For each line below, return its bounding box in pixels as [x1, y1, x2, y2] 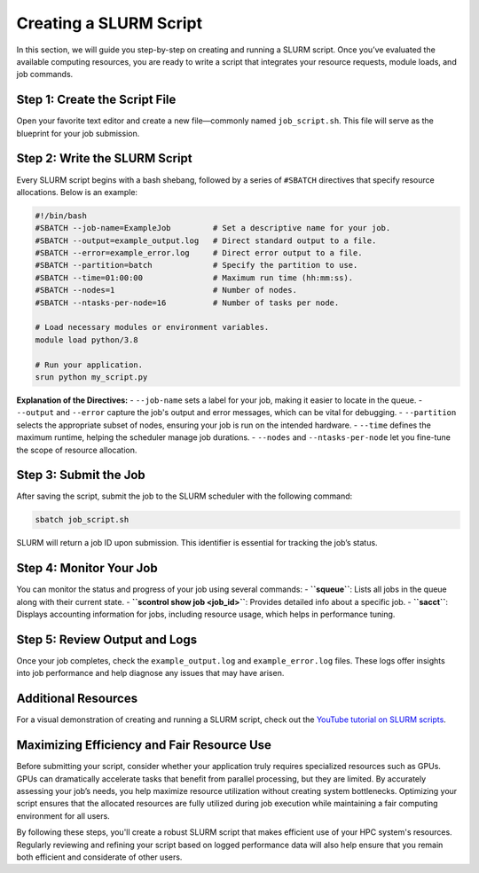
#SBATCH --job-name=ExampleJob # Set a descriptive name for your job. [35, 223, 391, 233]
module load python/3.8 [35, 334, 139, 345]
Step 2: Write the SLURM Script [16, 151, 192, 166]
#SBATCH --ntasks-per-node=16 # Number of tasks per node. [35, 297, 340, 308]
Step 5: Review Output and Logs [16, 632, 198, 647]
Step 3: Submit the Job [16, 468, 145, 483]
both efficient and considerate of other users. [16, 852, 183, 862]
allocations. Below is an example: [16, 186, 137, 197]
